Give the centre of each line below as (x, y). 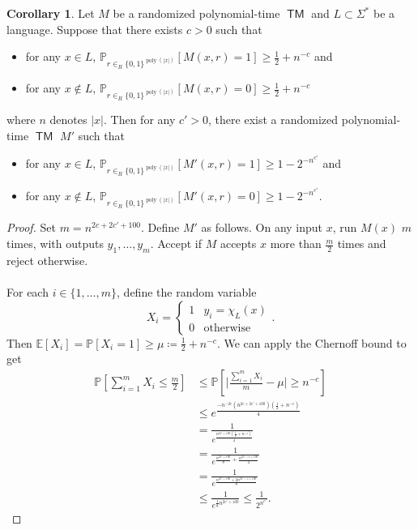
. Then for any (139, 120)
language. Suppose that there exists (95, 29)
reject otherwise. (47, 260)
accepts (238, 244)
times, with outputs (55, 244)
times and (362, 244)
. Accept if (176, 244)
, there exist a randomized (273, 120)
